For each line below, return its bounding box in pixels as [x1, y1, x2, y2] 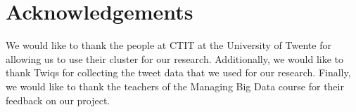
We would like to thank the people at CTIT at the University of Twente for [6, 38, 331, 52]
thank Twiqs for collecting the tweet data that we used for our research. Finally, [6, 65, 351, 80]
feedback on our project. [6, 92, 110, 107]
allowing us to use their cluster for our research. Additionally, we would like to [6, 51, 344, 66]
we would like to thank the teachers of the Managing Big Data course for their [6, 78, 344, 93]
